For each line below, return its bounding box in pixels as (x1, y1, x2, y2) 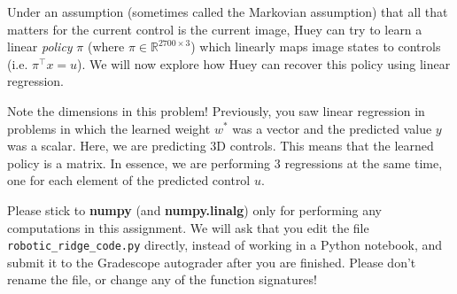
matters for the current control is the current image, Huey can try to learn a (7, 19, 422, 38)
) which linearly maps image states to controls (190, 37, 441, 56)
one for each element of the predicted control (7, 171, 251, 190)
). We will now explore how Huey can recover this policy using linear (77, 54, 451, 73)
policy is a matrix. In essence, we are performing (7, 153, 271, 172)
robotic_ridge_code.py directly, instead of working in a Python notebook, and (7, 236, 443, 254)
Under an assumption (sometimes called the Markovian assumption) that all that (7, 3, 448, 20)
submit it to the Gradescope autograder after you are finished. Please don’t (7, 252, 416, 271)
